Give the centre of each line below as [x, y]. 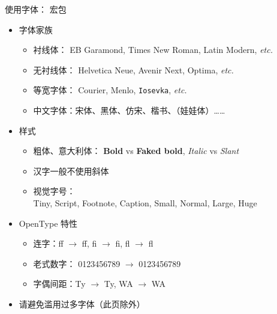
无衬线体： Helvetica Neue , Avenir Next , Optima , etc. [133, 69]
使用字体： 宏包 [36, 9]
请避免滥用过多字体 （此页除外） [82, 303]
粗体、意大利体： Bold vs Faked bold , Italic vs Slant [136, 151]
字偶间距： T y [59, 284]
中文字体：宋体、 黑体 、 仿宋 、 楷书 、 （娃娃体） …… [129, 110]
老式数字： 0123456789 [77, 263]
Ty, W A [118, 284]
